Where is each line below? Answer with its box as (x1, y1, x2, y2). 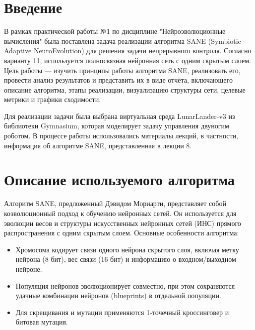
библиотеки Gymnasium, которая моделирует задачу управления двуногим (4, 120, 229, 131)
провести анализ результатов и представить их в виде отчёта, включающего (4, 75, 233, 85)
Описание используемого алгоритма (4, 169, 235, 190)
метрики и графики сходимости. (4, 94, 101, 105)
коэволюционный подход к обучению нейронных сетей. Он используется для (4, 208, 237, 218)
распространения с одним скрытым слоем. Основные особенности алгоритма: (4, 227, 239, 238)
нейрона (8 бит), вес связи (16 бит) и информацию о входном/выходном (15, 254, 236, 264)
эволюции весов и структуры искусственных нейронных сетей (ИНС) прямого (4, 218, 241, 228)
